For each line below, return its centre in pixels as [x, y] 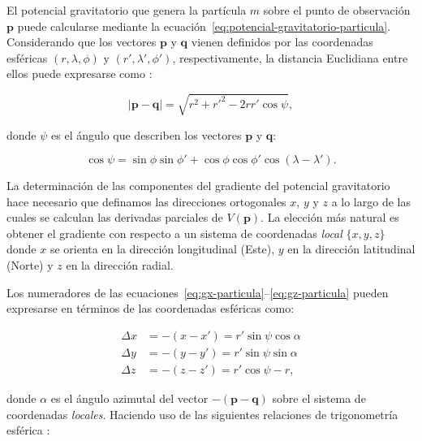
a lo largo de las [371, 201]
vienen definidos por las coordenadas [282, 42]
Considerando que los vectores [82, 42]
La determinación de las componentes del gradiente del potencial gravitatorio [198, 186]
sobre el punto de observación [337, 10]
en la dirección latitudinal [351, 249]
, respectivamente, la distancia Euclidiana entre [290, 57]
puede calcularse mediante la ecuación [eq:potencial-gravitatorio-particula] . [204, 26]
